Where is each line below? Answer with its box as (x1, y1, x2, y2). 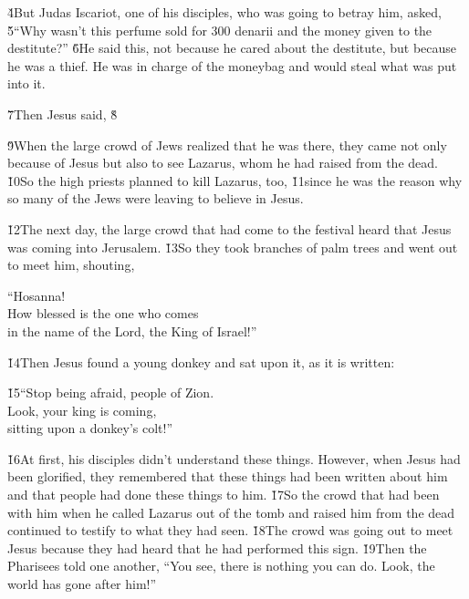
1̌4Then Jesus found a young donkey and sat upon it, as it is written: (7, 352, 395, 371)
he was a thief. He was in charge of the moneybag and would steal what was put (7, 56, 457, 75)
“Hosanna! (7, 285, 66, 305)
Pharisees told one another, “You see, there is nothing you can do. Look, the (7, 556, 435, 575)
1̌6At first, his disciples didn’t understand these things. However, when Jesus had (7, 449, 461, 468)
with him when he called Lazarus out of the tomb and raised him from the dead (7, 502, 455, 522)
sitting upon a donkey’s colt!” (7, 418, 173, 438)
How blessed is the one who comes (7, 304, 199, 323)
